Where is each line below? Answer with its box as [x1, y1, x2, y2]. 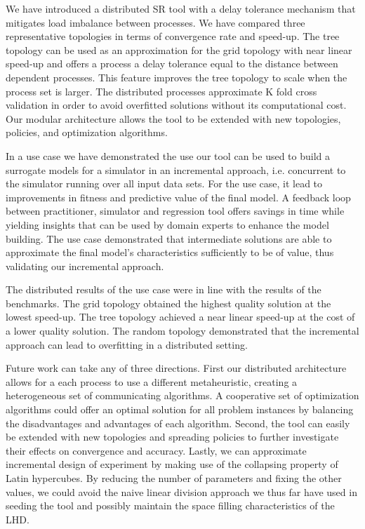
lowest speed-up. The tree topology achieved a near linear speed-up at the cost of [6, 309, 355, 324]
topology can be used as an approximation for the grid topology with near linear [6, 42, 352, 57]
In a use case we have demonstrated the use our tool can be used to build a [6, 148, 331, 163]
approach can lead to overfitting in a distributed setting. [6, 337, 248, 351]
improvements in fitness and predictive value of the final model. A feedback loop [6, 189, 351, 204]
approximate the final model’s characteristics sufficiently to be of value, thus [6, 245, 334, 260]
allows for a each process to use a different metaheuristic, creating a [6, 374, 298, 389]
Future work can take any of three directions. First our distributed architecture [6, 361, 347, 375]
